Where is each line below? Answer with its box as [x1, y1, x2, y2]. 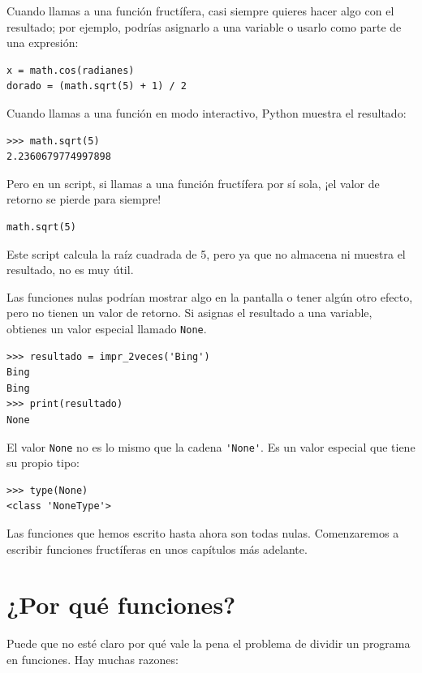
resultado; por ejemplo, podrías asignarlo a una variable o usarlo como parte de [6, 18, 402, 35]
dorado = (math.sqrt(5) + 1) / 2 [6, 80, 187, 92]
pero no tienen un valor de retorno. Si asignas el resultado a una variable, [6, 304, 372, 321]
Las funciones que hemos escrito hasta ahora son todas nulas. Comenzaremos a [6, 524, 399, 541]
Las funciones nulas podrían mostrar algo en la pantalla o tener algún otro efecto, [6, 288, 413, 305]
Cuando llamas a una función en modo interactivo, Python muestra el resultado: [6, 104, 407, 121]
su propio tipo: [6, 454, 80, 471]
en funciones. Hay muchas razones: [6, 650, 179, 667]
